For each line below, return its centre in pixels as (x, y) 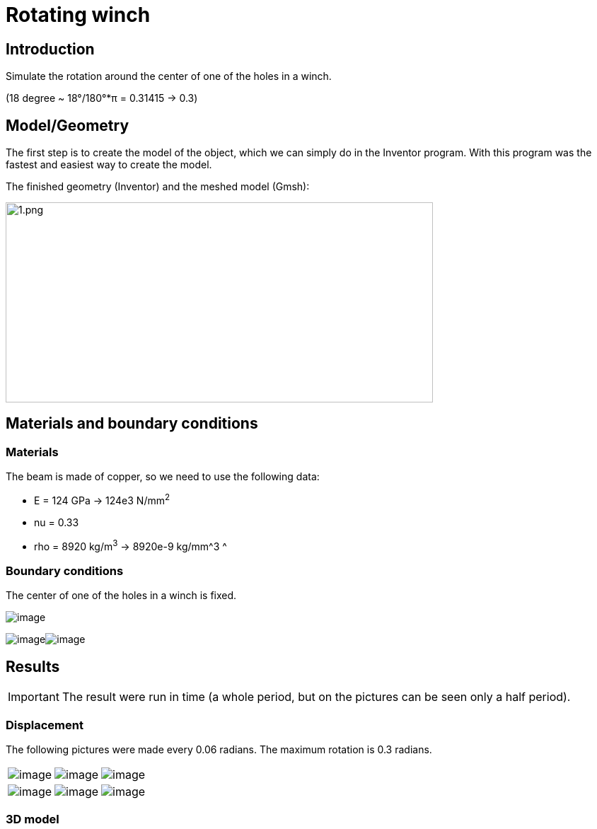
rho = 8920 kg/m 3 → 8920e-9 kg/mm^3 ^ (131, 545)
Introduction (50, 49)
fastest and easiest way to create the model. (109, 165)
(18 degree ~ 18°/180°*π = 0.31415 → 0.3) (102, 98)
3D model (33, 819)
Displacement (45, 725)
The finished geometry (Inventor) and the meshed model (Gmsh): (158, 187)
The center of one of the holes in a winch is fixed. (121, 596)
